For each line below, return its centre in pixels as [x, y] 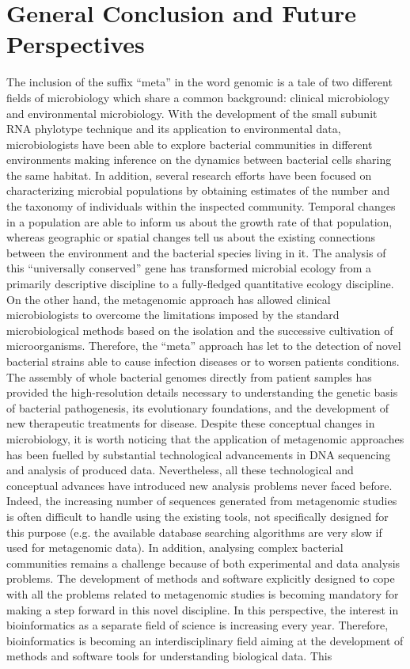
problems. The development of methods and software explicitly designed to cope [201, 578]
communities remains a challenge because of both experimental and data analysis [203, 563]
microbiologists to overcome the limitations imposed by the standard [173, 315]
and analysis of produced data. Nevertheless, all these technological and [180, 470]
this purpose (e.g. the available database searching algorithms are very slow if [194, 532]
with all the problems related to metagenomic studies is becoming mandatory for [203, 593]
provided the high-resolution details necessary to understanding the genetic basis [202, 392]
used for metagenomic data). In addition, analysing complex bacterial [175, 547]
